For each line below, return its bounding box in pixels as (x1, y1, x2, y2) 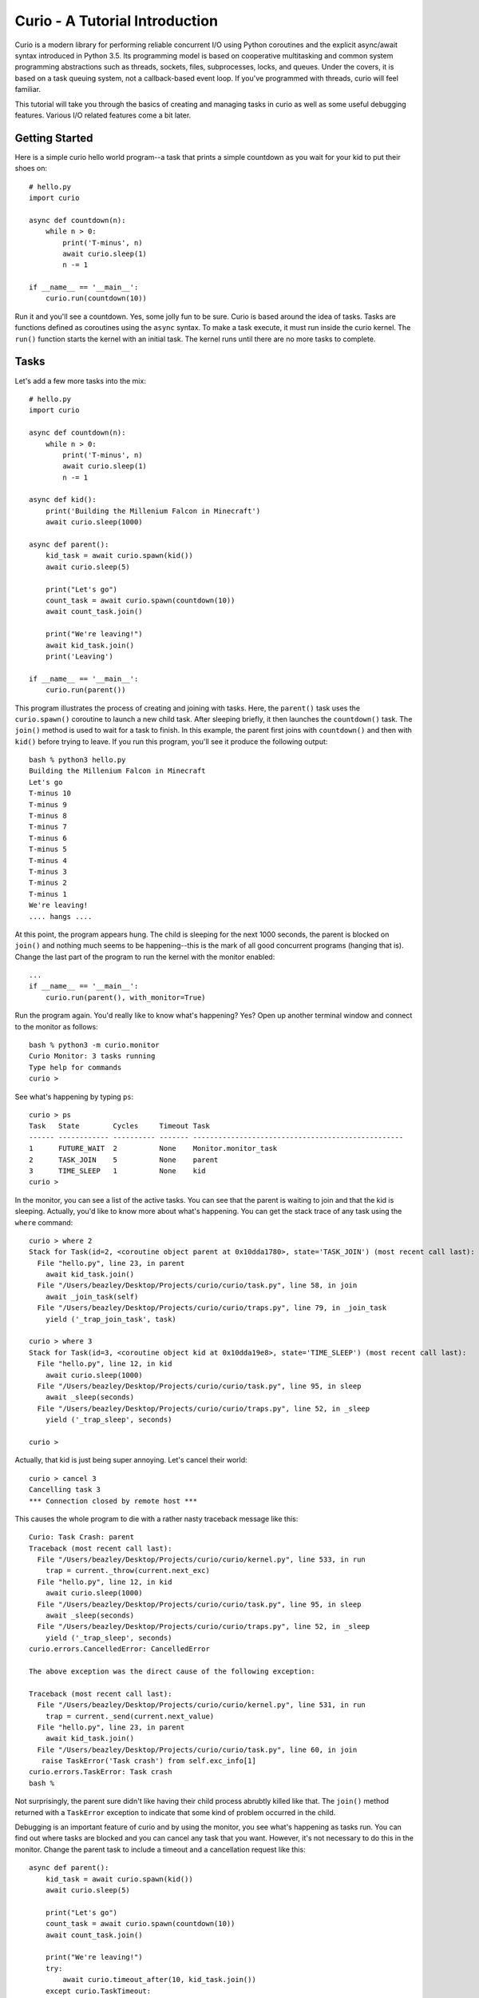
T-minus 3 (29, 867, 67, 876)
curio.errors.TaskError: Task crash (29, 1767, 172, 1777)
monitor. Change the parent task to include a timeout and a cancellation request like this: (14, 1845, 307, 1854)
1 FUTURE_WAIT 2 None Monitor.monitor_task (29, 1144, 278, 1153)
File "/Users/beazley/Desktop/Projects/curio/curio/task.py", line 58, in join (37, 1281, 358, 1290)
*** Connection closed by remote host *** (29, 1496, 198, 1506)
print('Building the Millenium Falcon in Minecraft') (45, 506, 261, 515)
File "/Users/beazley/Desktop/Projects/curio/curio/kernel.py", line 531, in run (37, 1701, 366, 1709)
